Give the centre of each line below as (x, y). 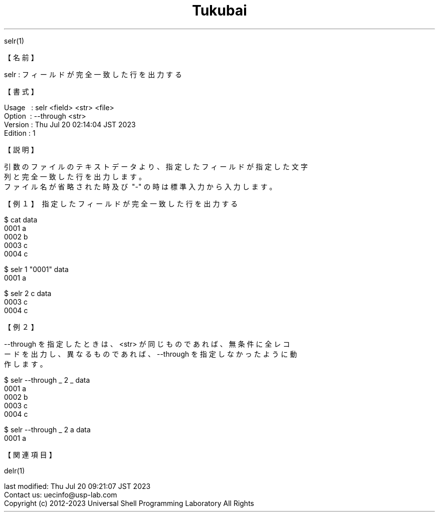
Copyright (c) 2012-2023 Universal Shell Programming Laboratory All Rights (129, 503)
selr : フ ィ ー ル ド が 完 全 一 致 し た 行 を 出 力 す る (93, 74)
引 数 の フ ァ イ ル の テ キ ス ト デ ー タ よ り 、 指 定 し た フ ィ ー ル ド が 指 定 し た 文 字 (156, 166)
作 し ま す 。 (26, 364)
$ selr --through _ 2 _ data (47, 380)
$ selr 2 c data (28, 293)
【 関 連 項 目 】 (30, 454)
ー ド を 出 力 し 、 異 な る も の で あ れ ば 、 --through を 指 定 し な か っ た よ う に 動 (151, 354)
